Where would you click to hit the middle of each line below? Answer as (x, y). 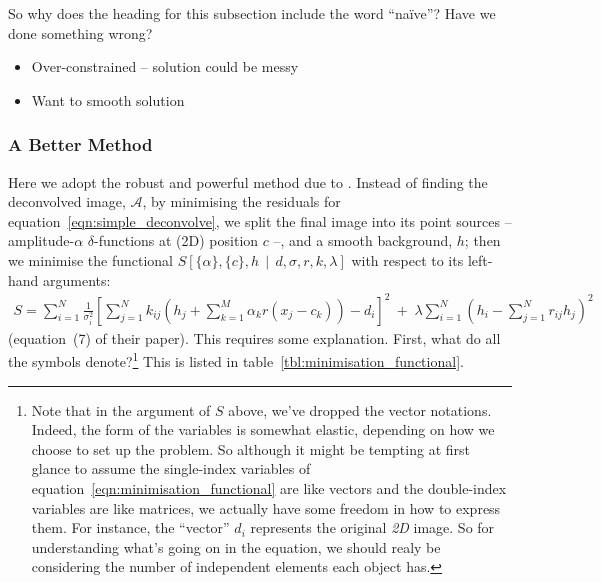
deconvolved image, (67, 201)
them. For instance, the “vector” (130, 527)
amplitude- (41, 240)
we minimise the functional (90, 259)
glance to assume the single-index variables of (171, 468)
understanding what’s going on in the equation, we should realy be (236, 546)
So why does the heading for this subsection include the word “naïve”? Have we (252, 13)
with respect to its (407, 259)
